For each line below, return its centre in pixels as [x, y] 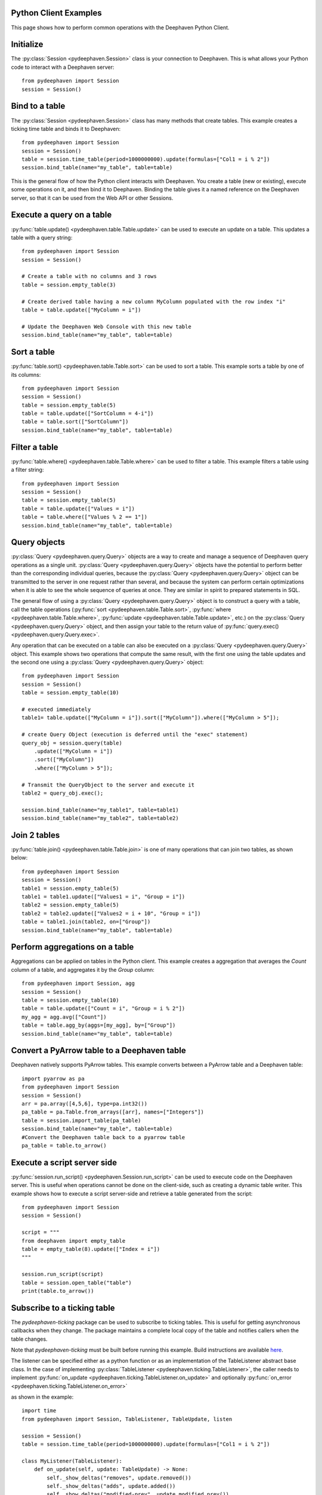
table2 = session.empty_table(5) [70, 905]
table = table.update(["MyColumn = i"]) [81, 310]
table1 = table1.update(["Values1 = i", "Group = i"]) [103, 896]
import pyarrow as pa [53, 1078]
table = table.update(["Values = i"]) [78, 509]
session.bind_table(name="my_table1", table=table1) [100, 810]
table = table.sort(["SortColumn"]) [75, 422]
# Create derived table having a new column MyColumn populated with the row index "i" [154, 301]
